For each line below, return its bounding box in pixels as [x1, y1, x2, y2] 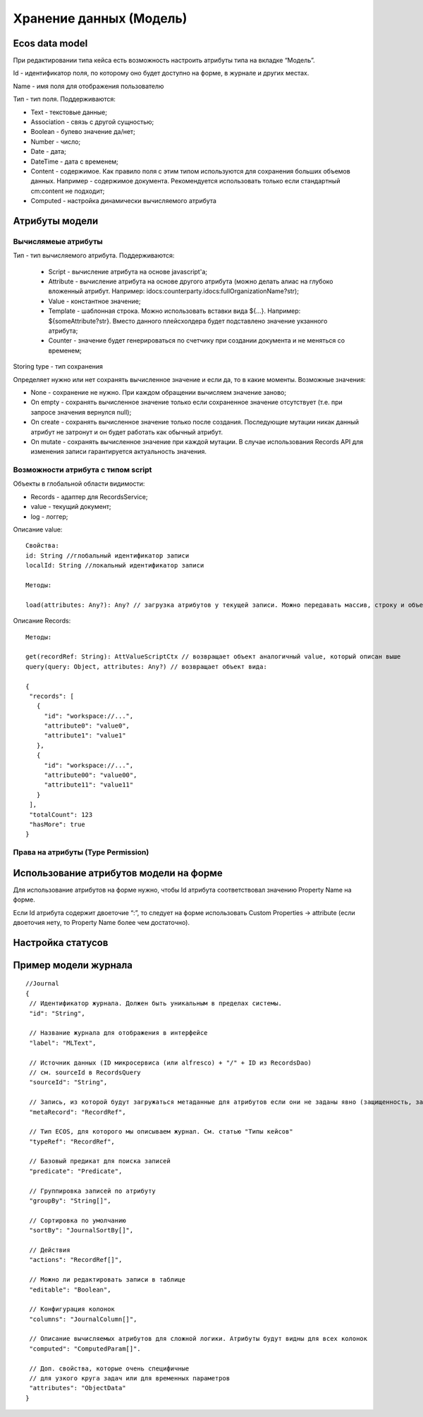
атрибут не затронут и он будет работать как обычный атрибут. [30, 427, 223, 436]
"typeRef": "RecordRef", [29, 1137, 116, 1146]
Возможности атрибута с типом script [13, 465, 152, 475]
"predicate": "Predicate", [29, 1167, 123, 1175]
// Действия [29, 1246, 70, 1254]
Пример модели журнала [13, 959, 133, 971]
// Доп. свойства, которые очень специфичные [29, 1364, 190, 1373]
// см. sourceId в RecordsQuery [29, 1068, 141, 1076]
